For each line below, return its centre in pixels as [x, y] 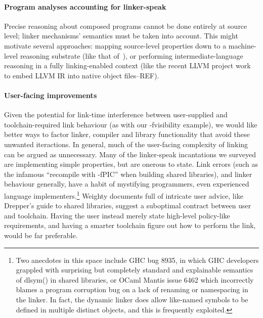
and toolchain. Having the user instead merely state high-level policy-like [117, 215]
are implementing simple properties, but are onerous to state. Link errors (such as [131, 164]
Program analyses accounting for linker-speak [85, 6]
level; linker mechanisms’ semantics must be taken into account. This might [121, 36]
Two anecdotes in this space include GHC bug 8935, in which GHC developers [137, 260]
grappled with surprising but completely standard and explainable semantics [135, 270]
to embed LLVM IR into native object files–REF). [82, 75]
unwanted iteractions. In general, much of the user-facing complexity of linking [126, 144]
